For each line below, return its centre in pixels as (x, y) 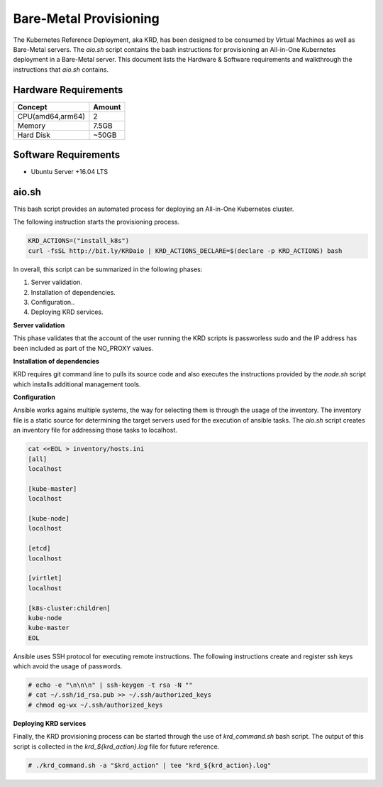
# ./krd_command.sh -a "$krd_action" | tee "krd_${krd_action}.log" (150, 765)
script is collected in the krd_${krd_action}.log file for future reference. (116, 747)
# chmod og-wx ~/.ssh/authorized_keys (95, 705)
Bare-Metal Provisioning (86, 18)
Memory (32, 126)
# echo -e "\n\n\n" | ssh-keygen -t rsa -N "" (110, 685)
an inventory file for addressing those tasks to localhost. (95, 430)
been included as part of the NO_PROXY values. (83, 348)
